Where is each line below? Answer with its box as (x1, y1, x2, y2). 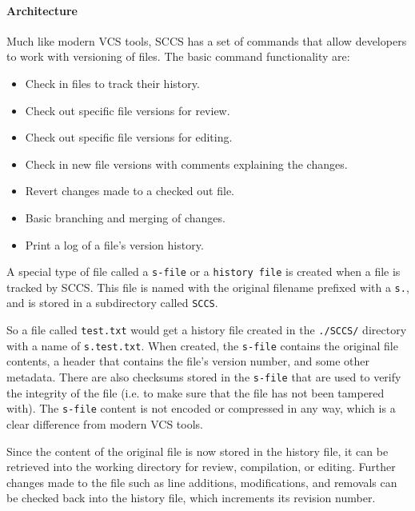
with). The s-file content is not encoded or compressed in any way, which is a (6, 400, 396, 417)
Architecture (6, 2, 78, 18)
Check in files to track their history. (25, 74, 200, 91)
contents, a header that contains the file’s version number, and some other (6, 353, 369, 369)
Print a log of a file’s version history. (25, 236, 204, 253)
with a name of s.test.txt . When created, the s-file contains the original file (6, 337, 398, 353)
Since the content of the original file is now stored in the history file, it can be (6, 442, 389, 459)
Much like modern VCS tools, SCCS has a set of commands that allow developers (6, 32, 407, 49)
